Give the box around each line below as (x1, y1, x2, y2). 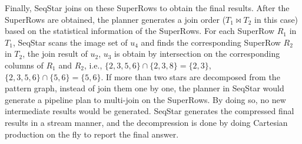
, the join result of (22, 47, 88, 60)
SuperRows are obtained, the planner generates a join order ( (5, 13, 226, 25)
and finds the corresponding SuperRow (141, 36, 281, 48)
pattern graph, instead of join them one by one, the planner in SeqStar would (5, 82, 284, 94)
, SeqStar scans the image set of (12, 36, 128, 48)
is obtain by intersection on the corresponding (114, 47, 280, 60)
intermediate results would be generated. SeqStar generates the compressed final (5, 105, 294, 117)
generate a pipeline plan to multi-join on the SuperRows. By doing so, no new (5, 93, 286, 105)
